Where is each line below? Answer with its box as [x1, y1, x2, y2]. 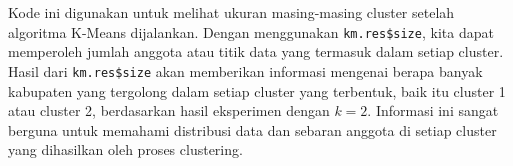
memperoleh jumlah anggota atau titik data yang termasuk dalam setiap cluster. [8, 41, 504, 62]
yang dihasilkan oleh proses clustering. [8, 139, 243, 160]
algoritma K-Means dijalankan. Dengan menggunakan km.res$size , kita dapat [8, 21, 494, 42]
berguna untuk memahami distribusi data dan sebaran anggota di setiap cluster [8, 119, 497, 140]
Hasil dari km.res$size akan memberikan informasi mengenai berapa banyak [8, 60, 483, 81]
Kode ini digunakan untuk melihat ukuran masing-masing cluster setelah [8, 2, 455, 22]
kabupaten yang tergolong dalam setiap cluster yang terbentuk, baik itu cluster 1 [8, 80, 506, 101]
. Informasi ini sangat [367, 100, 499, 121]
